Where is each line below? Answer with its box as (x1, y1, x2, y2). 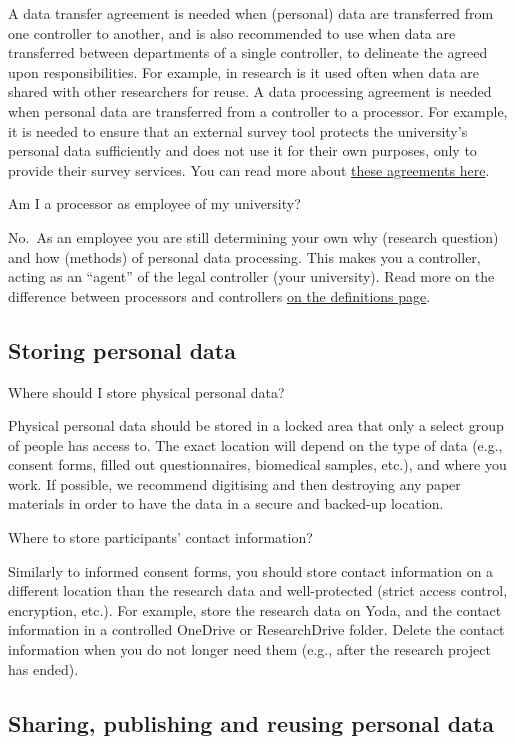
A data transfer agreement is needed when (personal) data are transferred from (8, 3, 494, 23)
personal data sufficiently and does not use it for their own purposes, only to (8, 140, 477, 161)
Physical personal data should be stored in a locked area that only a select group (8, 415, 504, 436)
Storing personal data (8, 334, 236, 365)
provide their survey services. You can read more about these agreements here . (8, 159, 490, 180)
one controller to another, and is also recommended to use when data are (8, 22, 456, 43)
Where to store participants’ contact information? (8, 527, 313, 548)
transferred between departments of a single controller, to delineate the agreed (8, 42, 488, 63)
